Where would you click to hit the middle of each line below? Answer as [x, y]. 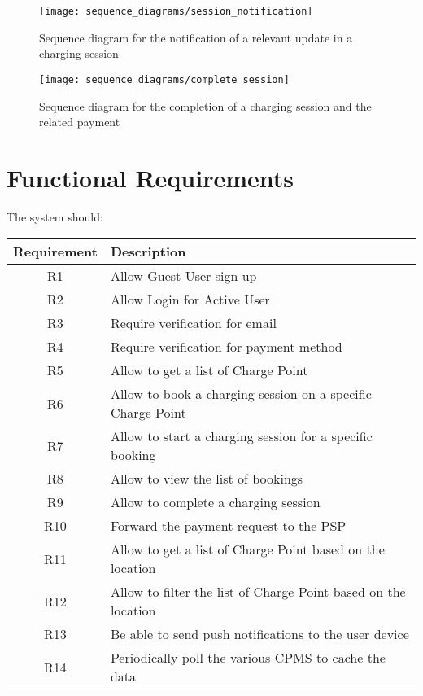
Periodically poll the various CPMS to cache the [248, 658]
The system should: [55, 216]
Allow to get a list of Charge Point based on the [247, 549]
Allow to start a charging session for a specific [241, 436]
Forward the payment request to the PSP [228, 526]
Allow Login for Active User [190, 300]
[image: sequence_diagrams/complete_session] [164, 79]
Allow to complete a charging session [215, 502]
